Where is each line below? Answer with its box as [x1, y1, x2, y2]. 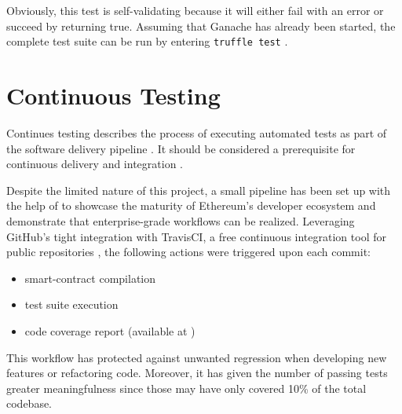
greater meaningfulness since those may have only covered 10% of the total [6, 379, 367, 396]
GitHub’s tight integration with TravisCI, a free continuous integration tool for [6, 228, 386, 244]
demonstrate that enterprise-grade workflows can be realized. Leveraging [6, 212, 355, 229]
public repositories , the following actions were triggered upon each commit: [6, 244, 371, 260]
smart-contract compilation [24, 269, 156, 286]
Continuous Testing [6, 79, 221, 112]
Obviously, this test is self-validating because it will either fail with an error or [6, 2, 384, 18]
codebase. [6, 395, 53, 412]
